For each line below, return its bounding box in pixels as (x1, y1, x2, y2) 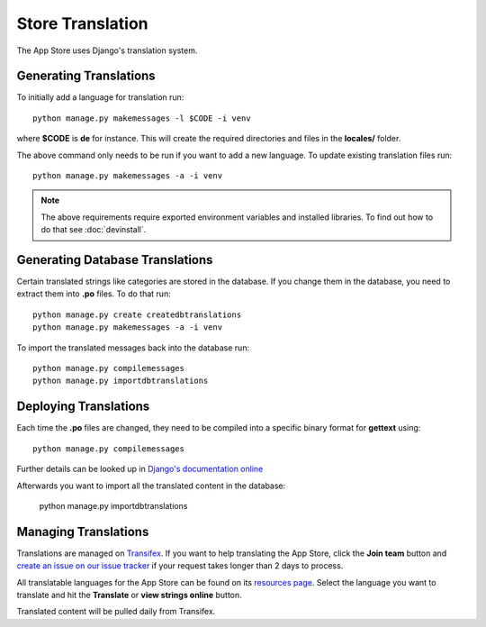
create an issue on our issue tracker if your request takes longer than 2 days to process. (16, 560, 344, 571)
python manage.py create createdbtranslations (32, 309, 242, 320)
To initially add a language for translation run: (16, 92, 184, 103)
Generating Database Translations (16, 252, 213, 268)
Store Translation (16, 14, 148, 33)
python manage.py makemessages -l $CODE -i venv (32, 113, 251, 123)
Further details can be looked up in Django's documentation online (16, 464, 264, 475)
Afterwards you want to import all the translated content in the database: (16, 480, 286, 491)
